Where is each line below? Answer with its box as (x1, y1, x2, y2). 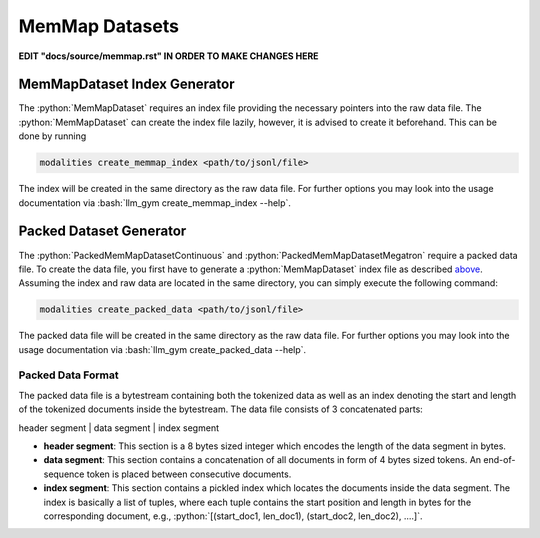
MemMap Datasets (18, 15, 180, 37)
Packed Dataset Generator (18, 223, 187, 240)
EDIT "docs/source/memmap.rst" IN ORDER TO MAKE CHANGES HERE (18, 50, 319, 62)
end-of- (483, 454, 516, 466)
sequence (43, 468, 85, 480)
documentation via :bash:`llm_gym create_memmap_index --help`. (18, 196, 292, 209)
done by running (18, 130, 87, 142)
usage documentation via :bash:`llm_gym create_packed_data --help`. (18, 343, 307, 355)
